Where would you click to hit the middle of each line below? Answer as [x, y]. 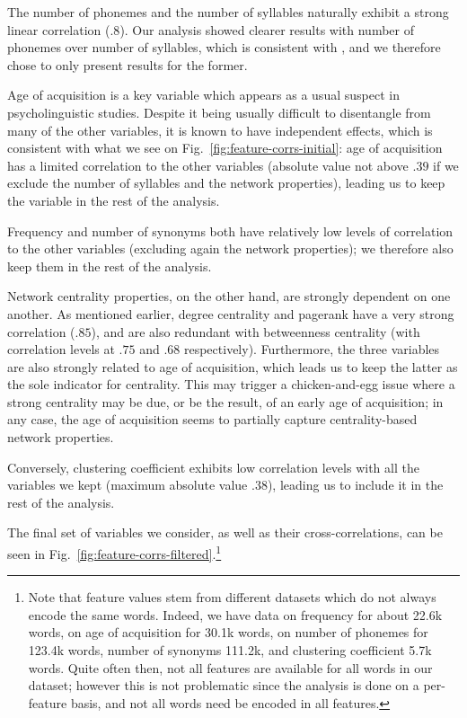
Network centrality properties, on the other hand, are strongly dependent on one [229, 296]
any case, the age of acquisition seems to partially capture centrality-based [212, 419]
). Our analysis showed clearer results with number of [267, 29]
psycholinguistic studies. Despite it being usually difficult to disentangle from [219, 112]
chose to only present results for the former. [128, 64]
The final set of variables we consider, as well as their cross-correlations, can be [225, 532]
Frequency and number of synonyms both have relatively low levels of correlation [230, 230]
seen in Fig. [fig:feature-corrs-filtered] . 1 [115, 552]
